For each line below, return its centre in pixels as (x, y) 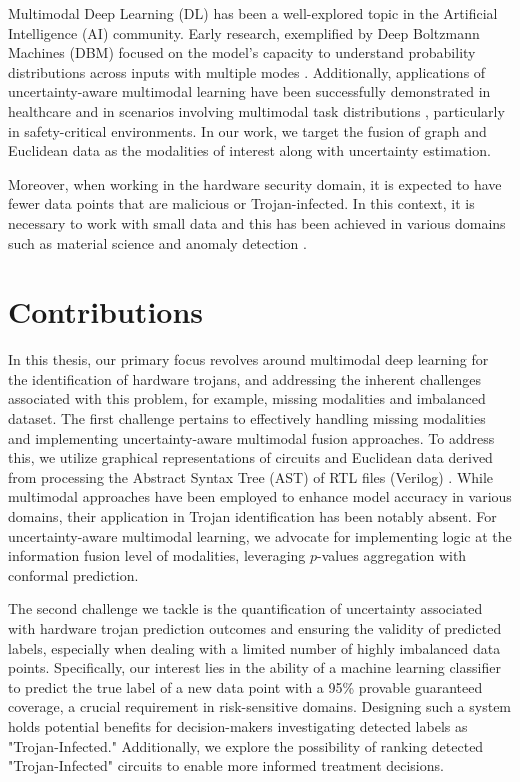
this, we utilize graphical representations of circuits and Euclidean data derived (250, 457)
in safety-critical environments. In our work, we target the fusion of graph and (247, 130)
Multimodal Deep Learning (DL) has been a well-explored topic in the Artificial (253, 13)
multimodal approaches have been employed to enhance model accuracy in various (260, 496)
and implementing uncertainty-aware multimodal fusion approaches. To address (251, 437)
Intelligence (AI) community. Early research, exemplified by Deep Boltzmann (244, 32)
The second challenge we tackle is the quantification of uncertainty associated (245, 608)
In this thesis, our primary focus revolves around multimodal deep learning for (248, 359)
